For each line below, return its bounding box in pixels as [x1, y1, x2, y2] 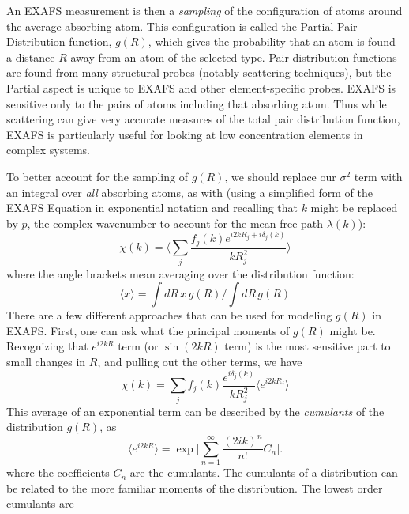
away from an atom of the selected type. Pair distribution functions [70, 48, 397, 65]
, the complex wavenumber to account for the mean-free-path [27, 214, 324, 231]
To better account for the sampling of [6, 168, 188, 184]
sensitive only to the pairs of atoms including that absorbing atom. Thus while [6, 95, 387, 111]
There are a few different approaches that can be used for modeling [6, 307, 332, 323]
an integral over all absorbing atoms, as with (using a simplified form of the [6, 183, 373, 200]
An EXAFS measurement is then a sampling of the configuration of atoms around [6, 2, 403, 18]
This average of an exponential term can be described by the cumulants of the [6, 403, 385, 419]
